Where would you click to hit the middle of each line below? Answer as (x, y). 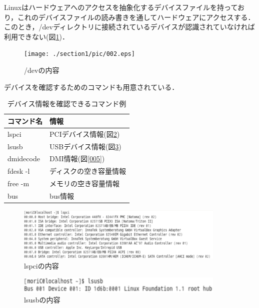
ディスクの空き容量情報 (88, 171)
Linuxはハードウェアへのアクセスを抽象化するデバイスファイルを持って (121, 7)
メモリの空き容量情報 (84, 183)
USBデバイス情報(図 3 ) (85, 146)
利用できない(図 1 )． (36, 36)
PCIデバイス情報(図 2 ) (85, 134)
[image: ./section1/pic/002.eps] (79, 54)
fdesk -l (19, 171)
